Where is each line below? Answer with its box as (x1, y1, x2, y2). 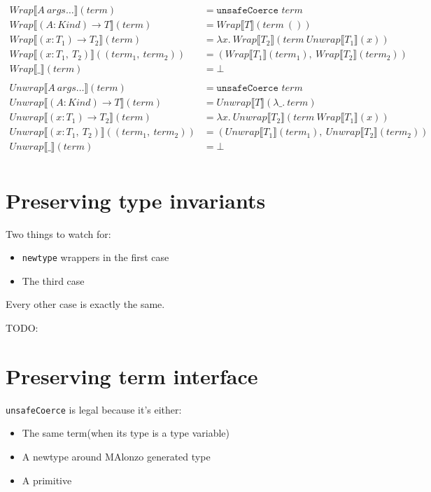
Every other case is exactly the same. (6, 297, 165, 311)
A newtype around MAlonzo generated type (22, 449, 211, 463)
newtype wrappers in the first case (22, 250, 169, 265)
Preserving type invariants (6, 185, 266, 214)
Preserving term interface (6, 361, 258, 390)
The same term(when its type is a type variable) (22, 426, 230, 440)
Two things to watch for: (6, 226, 111, 241)
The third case (22, 273, 85, 288)
